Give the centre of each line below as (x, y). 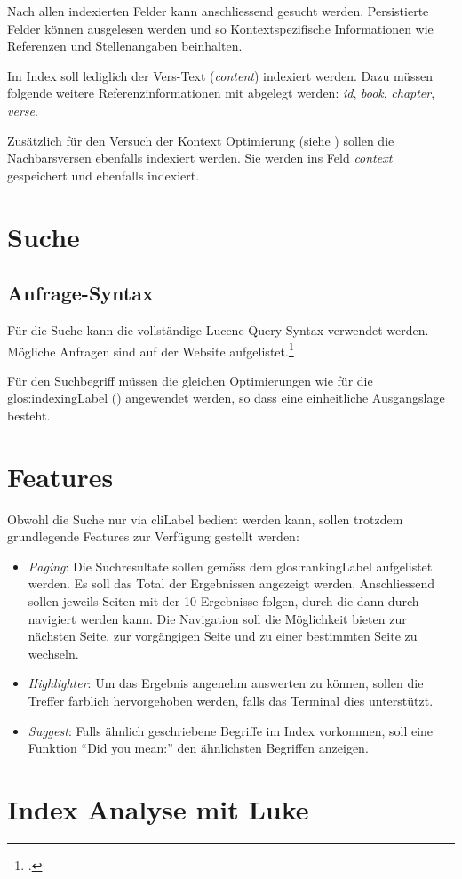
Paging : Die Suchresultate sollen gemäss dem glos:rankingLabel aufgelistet (230, 566)
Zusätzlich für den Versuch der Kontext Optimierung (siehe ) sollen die (201, 140)
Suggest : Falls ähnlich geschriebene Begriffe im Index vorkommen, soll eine (231, 730)
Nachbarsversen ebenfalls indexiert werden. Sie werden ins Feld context (200, 158)
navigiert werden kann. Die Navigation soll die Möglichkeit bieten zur (217, 618)
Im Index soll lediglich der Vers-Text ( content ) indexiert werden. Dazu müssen (220, 75)
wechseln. (53, 653)
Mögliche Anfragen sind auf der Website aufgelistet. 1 (151, 349)
